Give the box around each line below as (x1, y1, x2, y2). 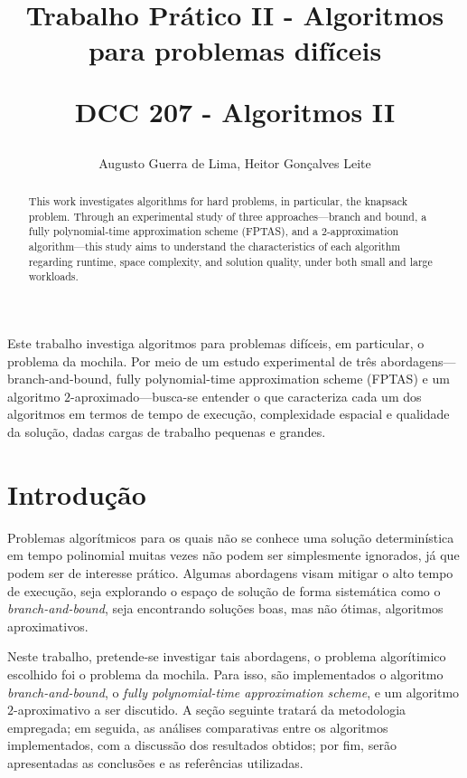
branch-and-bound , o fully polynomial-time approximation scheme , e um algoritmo (7, 682, 460, 701)
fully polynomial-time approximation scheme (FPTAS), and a (28, 223, 318, 239)
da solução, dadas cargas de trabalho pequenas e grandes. (7, 422, 326, 441)
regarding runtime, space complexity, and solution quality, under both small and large (28, 253, 433, 269)
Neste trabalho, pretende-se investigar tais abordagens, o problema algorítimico (7, 647, 446, 666)
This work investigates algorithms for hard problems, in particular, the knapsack (28, 194, 407, 209)
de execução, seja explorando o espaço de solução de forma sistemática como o (7, 581, 441, 600)
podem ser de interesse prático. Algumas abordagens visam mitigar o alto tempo (7, 563, 453, 582)
